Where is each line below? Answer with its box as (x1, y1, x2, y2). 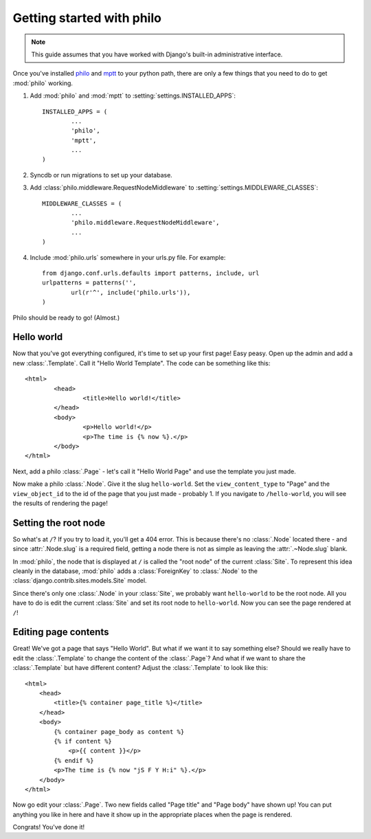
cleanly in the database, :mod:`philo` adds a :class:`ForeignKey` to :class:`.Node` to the (12, 567, 258, 575)
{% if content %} (54, 737, 113, 745)
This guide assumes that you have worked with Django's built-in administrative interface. (31, 50, 283, 58)
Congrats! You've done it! (12, 823, 85, 831)
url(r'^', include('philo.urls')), (71, 289, 191, 296)
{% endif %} (54, 757, 94, 764)
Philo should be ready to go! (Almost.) (12, 313, 120, 322)
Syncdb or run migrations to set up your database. (30, 170, 173, 179)
